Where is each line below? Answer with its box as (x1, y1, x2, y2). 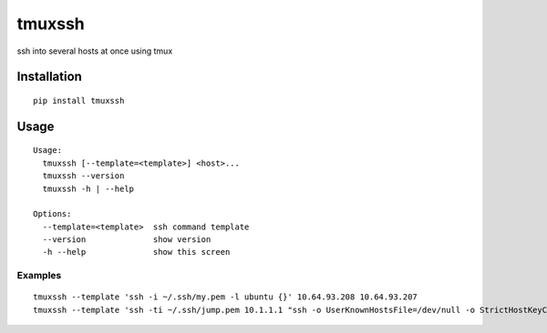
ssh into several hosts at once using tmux (16, 45, 173, 56)
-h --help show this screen (42, 247, 231, 257)
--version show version (42, 235, 212, 245)
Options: (33, 209, 72, 219)
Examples (16, 269, 62, 282)
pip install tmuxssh (33, 96, 125, 106)
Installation (16, 69, 82, 85)
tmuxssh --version (42, 171, 125, 181)
